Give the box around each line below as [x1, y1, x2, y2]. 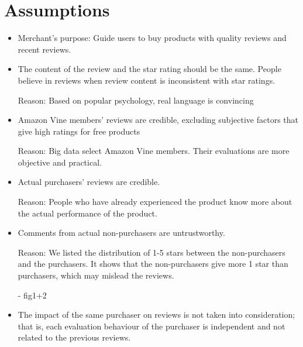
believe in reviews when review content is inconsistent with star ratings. [18, 74, 276, 86]
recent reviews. [18, 43, 71, 55]
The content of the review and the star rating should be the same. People [18, 63, 281, 75]
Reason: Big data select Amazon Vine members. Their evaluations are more [18, 145, 290, 157]
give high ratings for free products [18, 125, 140, 137]
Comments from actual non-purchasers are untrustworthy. [18, 226, 225, 239]
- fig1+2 [18, 288, 47, 301]
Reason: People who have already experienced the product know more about [18, 195, 292, 208]
